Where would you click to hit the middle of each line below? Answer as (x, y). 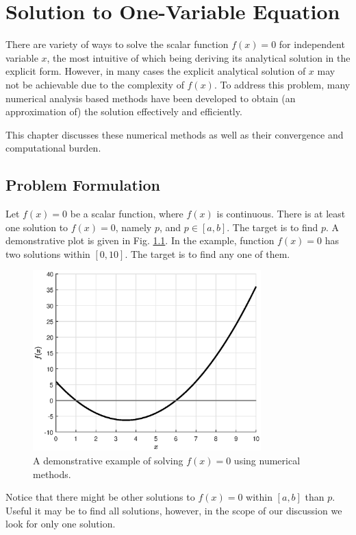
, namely (133, 227)
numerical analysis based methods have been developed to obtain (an (151, 98)
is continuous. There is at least (281, 214)
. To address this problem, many (282, 84)
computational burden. (53, 148)
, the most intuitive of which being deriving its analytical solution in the (199, 57)
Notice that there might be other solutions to (100, 497)
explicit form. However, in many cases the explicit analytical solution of (156, 71)
